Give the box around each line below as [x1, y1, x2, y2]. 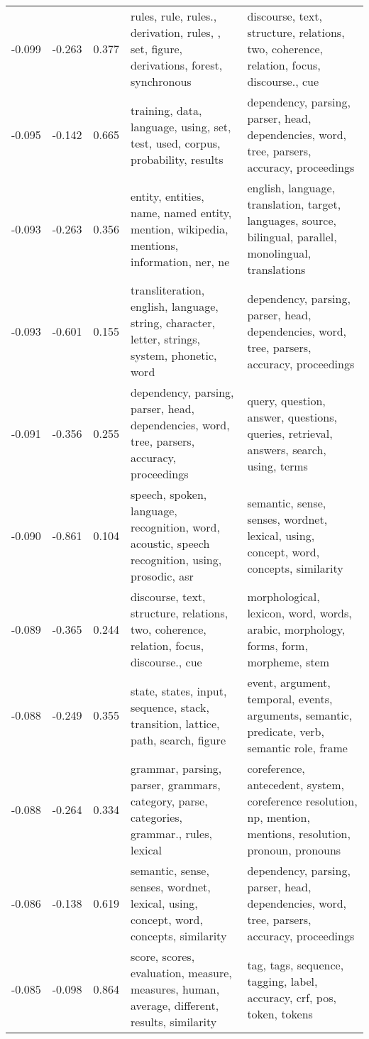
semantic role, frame [247, 740, 348, 756]
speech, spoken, [131, 486, 207, 502]
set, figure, [131, 40, 183, 57]
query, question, [247, 392, 326, 409]
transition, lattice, [131, 715, 220, 732]
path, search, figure [131, 731, 226, 748]
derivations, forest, [131, 57, 223, 73]
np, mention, [247, 809, 310, 825]
